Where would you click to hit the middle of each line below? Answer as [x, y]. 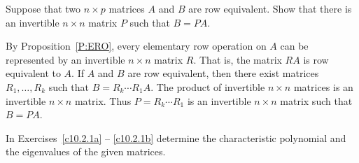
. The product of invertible [208, 86]
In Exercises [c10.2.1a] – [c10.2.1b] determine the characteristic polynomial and [176, 137]
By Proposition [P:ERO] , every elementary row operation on [136, 46]
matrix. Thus [103, 100]
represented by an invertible [65, 59]
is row [316, 59]
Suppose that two [43, 8]
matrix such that [316, 100]
